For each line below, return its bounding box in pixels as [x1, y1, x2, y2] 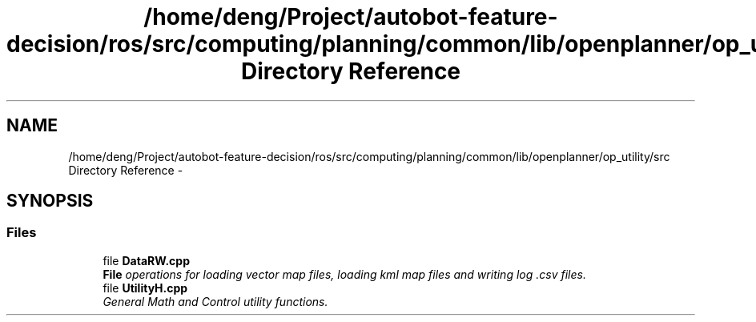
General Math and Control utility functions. [103, 294, 328, 308]
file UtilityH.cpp [103, 280, 188, 295]
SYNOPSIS [6, 191, 94, 211]
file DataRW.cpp [103, 253, 190, 268]
